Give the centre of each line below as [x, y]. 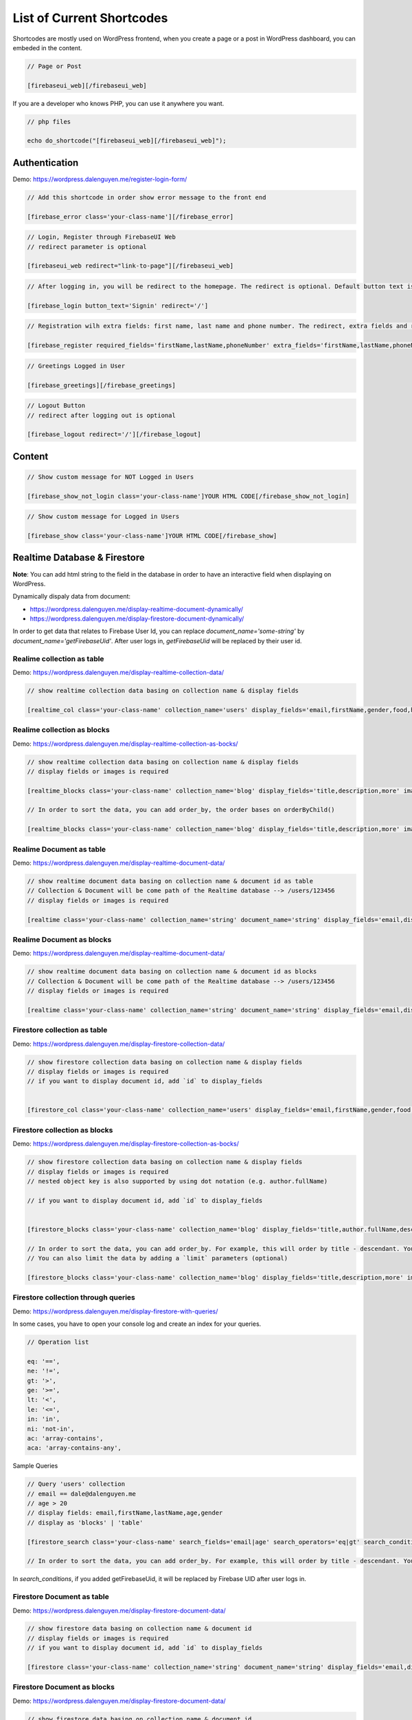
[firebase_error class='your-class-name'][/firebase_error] [130, 216]
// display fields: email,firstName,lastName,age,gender [125, 1513]
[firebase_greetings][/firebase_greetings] [102, 385]
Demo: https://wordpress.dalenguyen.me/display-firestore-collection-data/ [119, 1044]
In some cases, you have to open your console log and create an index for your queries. [137, 1324]
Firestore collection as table [60, 1030]
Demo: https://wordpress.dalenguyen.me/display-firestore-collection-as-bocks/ [126, 1144]
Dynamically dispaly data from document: [71, 596]
